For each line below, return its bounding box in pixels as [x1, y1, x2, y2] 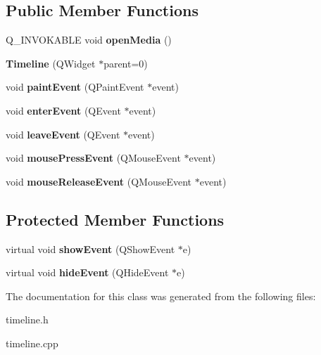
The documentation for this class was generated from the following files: [6, 288, 316, 303]
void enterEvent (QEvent [6, 103, 121, 117]
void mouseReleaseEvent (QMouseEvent [6, 174, 192, 188]
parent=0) [103, 56, 148, 70]
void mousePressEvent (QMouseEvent [6, 150, 181, 165]
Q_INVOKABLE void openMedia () [6, 32, 172, 47]
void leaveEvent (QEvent [6, 127, 120, 141]
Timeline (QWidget [6, 56, 96, 70]
